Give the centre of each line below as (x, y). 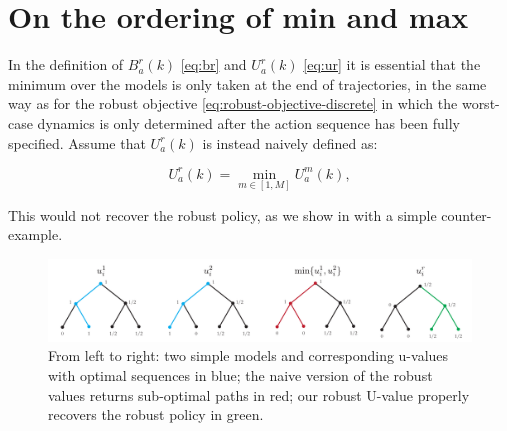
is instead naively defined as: (290, 142)
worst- (480, 103)
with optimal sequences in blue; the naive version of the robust (240, 375)
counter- (466, 214)
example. (35, 234)
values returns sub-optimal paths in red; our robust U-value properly (259, 394)
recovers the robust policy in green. (156, 414)
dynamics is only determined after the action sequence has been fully (248, 122)
